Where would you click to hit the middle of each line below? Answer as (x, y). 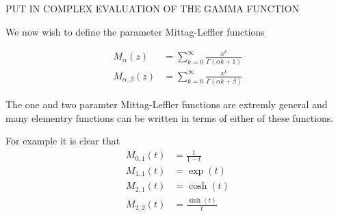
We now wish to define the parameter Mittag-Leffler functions (135, 31)
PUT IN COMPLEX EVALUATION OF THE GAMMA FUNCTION (153, 8)
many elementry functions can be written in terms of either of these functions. (170, 117)
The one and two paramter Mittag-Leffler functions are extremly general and (167, 104)
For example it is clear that (63, 141)
